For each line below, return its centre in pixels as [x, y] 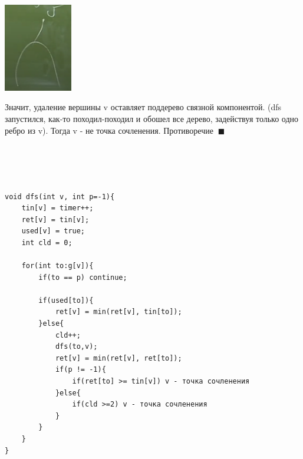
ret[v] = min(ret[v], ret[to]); [118, 358]
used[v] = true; [53, 231]
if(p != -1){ [80, 370]
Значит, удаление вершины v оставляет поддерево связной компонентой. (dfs [143, 107]
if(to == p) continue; [83, 277]
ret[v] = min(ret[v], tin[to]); [118, 312]
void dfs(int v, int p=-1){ [60, 197]
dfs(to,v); [76, 347]
